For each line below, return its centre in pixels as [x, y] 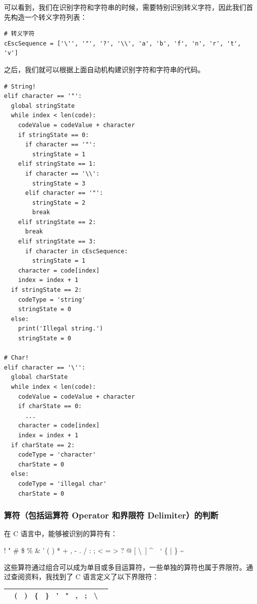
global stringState [43, 106]
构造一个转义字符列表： [49, 17]
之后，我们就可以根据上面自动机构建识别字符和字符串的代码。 [104, 69]
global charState [39, 377]
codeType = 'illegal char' [62, 484]
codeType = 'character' [57, 455]
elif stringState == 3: [57, 242]
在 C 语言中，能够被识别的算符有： [61, 534]
